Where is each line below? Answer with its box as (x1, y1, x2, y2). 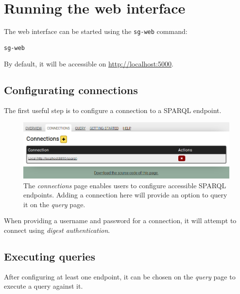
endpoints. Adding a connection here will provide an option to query (23, 190, 227, 200)
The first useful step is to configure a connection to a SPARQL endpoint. (4, 105, 222, 115)
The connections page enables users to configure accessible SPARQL (23, 180, 226, 190)
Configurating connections (4, 82, 138, 98)
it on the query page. (23, 199, 86, 209)
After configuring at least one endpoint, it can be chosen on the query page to (4, 271, 236, 281)
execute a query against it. (4, 281, 83, 291)
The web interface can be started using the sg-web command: (4, 26, 188, 36)
